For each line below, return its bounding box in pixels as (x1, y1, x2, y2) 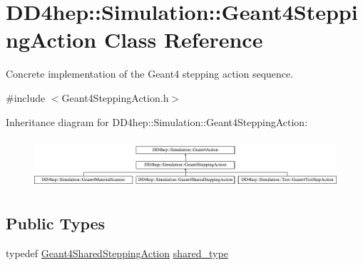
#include (6, 90, 46, 105)
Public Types (6, 212, 106, 234)
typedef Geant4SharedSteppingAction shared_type (6, 246, 228, 261)
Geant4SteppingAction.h (61, 90, 169, 105)
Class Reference (103, 25, 263, 54)
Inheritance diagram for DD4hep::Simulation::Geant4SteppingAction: (6, 114, 308, 129)
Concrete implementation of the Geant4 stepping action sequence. (6, 66, 294, 81)
